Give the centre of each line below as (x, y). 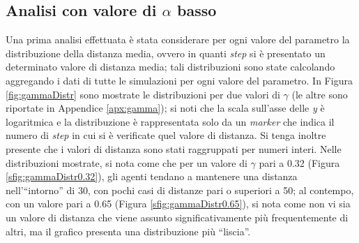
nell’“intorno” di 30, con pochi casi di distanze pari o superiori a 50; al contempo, (180, 190)
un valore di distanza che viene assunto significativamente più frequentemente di (177, 217)
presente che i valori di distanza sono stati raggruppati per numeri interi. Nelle (174, 148)
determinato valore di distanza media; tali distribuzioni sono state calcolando (170, 67)
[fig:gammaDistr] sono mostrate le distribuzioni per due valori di (143, 94)
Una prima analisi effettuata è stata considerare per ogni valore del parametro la (178, 39)
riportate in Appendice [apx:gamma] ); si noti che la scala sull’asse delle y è (165, 108)
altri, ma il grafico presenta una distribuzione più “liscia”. (128, 231)
